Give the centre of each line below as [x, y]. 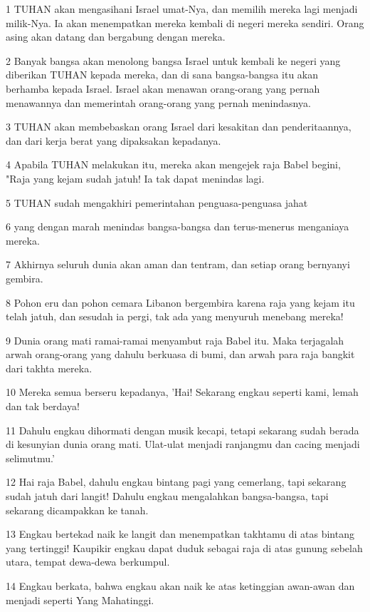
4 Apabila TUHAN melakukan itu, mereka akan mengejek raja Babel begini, [173, 164]
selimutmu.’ [30, 458]
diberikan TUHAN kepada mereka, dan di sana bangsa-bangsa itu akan [162, 75]
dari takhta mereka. [49, 368]
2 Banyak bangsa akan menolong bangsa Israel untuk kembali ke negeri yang [173, 60]
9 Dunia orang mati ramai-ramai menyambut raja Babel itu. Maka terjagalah [175, 340]
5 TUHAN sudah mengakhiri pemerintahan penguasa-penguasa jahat [157, 202]
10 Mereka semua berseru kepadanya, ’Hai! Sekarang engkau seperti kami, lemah [182, 392]
